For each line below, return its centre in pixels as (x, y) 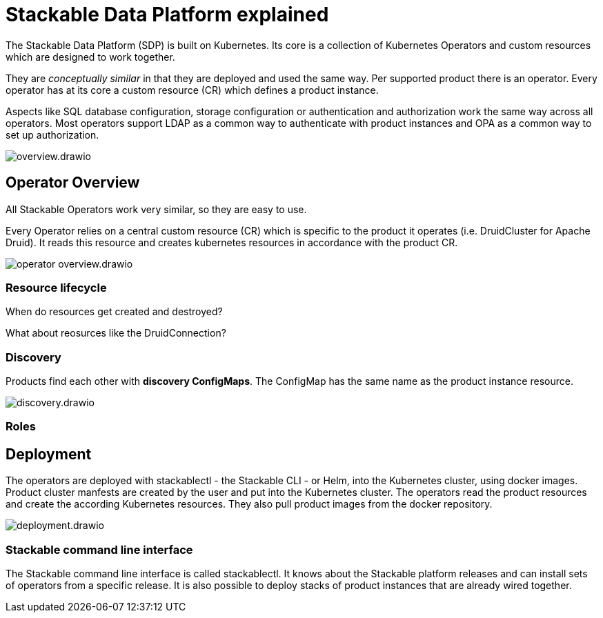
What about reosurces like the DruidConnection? (116, 333)
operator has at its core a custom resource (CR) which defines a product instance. (192, 90)
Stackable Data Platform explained (167, 14)
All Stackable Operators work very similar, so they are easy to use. (156, 209)
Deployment (49, 454)
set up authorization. (52, 134)
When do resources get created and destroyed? (114, 312)
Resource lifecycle (56, 287)
